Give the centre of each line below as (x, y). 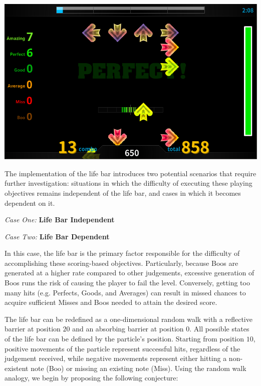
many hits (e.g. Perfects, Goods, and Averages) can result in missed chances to (125, 292)
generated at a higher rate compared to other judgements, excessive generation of (129, 273)
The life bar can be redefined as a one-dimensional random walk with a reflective (128, 319)
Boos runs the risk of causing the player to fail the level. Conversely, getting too (127, 283)
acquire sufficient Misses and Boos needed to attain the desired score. (111, 302)
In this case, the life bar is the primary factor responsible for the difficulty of (122, 253)
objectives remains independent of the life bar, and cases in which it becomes (123, 192)
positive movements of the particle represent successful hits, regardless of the (122, 348)
